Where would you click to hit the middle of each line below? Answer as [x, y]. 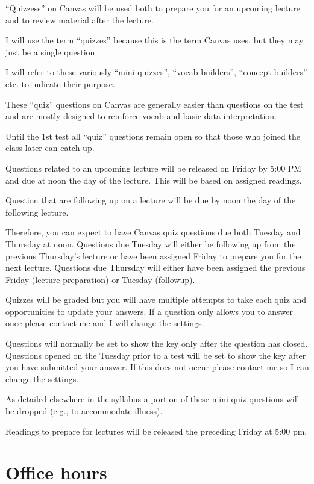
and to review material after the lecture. [80, 20]
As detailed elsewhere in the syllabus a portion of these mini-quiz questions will [152, 399]
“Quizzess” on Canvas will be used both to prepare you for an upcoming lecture [153, 8]
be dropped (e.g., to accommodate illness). [84, 411]
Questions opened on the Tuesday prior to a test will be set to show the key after [156, 355]
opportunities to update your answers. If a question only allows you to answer [149, 311]
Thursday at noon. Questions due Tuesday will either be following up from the [151, 244]
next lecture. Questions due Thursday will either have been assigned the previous [155, 268]
